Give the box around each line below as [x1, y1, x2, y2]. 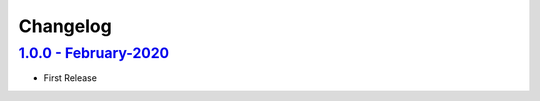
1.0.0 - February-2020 [18, 44, 170, 62]
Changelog [18, 15, 112, 37]
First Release [43, 72, 97, 84]
